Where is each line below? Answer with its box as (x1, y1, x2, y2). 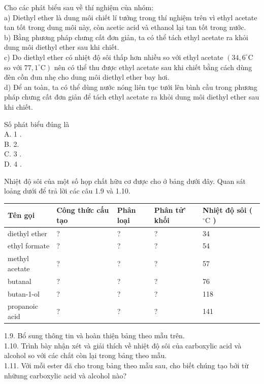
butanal (8, 275, 31, 286)
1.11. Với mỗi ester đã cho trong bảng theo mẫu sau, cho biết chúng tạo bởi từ (4, 360, 249, 370)
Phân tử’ (154, 205, 186, 215)
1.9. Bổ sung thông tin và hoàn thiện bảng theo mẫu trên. (4, 330, 185, 341)
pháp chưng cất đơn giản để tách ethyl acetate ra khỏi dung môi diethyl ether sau (4, 91, 259, 102)
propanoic (8, 301, 38, 311)
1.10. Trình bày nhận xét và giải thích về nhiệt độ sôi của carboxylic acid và (4, 340, 242, 350)
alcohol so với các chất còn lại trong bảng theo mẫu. (4, 350, 167, 361)
